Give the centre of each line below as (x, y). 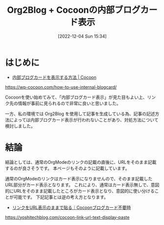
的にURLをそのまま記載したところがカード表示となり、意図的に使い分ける (80, 191)
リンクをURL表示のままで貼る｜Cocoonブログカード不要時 (71, 207)
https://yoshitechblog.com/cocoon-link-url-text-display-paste (67, 217)
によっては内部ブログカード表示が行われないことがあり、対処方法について (84, 120)
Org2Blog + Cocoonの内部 (61, 10)
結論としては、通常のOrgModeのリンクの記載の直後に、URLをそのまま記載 (81, 162)
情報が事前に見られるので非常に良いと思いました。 (69, 103)
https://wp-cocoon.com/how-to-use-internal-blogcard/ (61, 87)
